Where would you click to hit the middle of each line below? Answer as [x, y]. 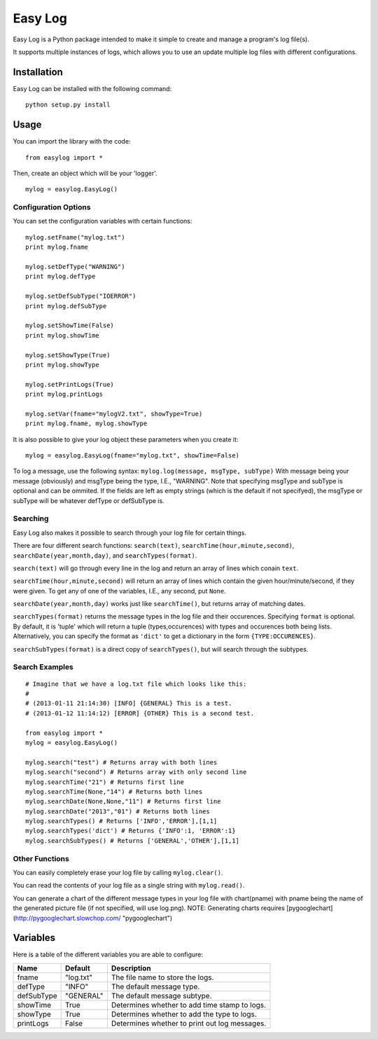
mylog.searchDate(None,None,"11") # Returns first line [123, 801]
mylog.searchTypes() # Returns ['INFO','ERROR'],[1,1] [121, 821]
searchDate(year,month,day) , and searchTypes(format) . [105, 555]
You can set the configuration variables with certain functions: [103, 221]
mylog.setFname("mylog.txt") [75, 237]
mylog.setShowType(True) [68, 355]
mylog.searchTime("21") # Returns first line [105, 782]
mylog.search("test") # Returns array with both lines [121, 762]
